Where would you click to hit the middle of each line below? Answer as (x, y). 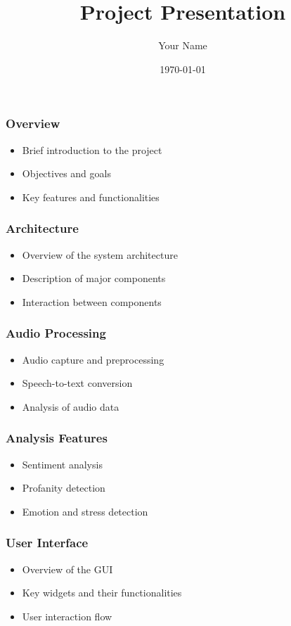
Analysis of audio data (71, 406)
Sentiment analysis (62, 464)
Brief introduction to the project (92, 149)
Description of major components (94, 278)
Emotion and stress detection (85, 511)
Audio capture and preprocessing (93, 359)
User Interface (47, 543)
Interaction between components (92, 301)
